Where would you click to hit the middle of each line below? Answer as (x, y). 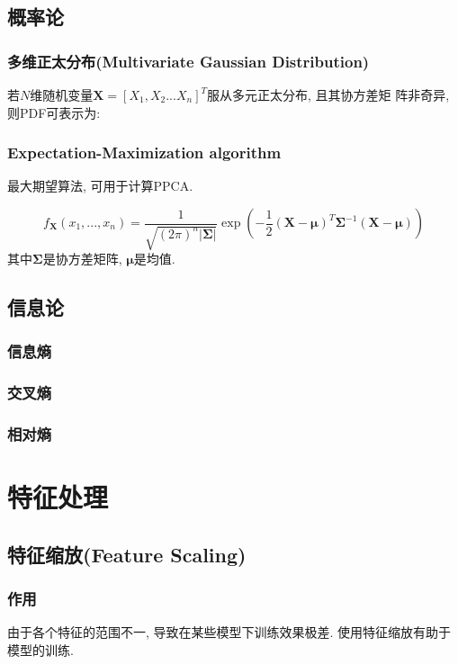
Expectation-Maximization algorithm (144, 153)
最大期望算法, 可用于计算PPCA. (100, 186)
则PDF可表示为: (54, 112)
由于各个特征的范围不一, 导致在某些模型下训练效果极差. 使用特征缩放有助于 (229, 632)
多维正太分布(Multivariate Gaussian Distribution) (189, 61)
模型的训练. (40, 649)
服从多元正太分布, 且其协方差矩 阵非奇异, (328, 94)
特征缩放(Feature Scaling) (127, 554)
